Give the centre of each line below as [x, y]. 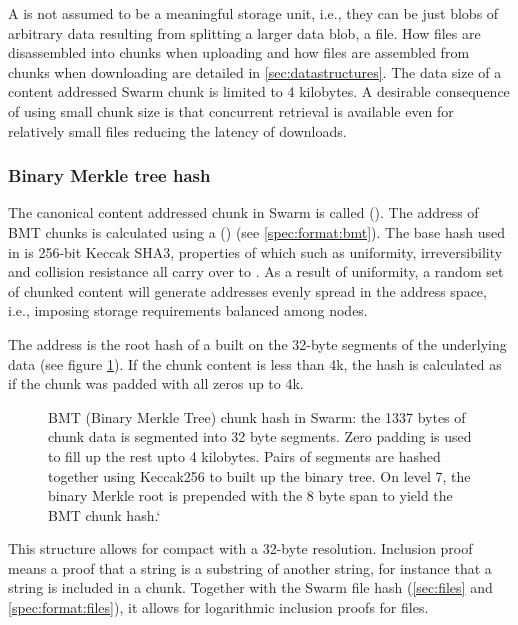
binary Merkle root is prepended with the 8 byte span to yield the [250, 495]
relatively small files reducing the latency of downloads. [177, 130]
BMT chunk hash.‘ [104, 514]
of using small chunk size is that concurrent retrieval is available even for [231, 110]
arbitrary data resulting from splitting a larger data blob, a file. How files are [244, 32]
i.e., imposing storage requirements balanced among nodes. [188, 310]
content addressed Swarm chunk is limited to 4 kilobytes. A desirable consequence [259, 91]
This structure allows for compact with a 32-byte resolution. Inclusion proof [240, 548]
